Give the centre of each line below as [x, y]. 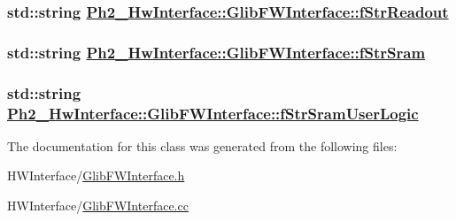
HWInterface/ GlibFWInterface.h [96, 175]
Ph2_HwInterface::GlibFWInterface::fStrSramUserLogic [213, 113]
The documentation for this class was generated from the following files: [202, 145]
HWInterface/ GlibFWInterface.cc [98, 206]
